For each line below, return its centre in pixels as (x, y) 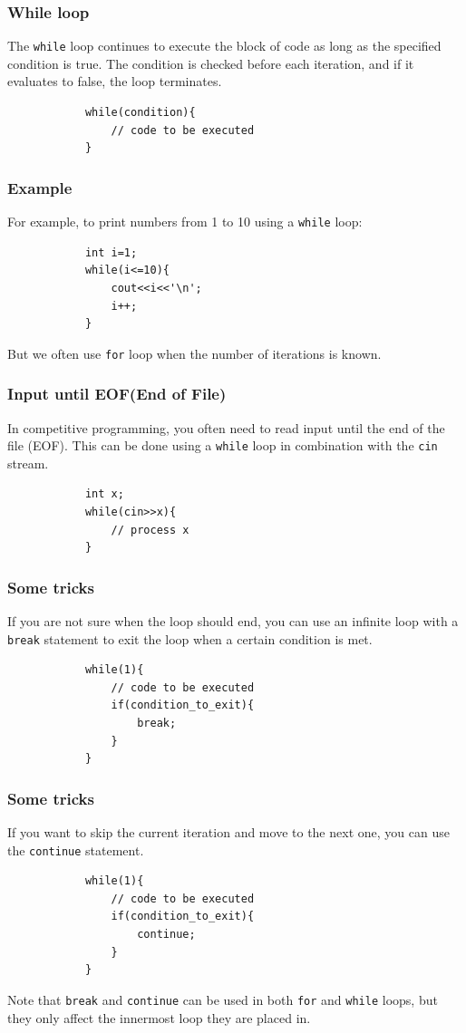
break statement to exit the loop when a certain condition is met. (190, 638)
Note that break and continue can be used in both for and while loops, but (223, 999)
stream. (28, 463)
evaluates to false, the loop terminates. (115, 81)
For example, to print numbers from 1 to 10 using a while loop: (185, 222)
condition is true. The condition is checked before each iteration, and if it (211, 63)
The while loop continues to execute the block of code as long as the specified (224, 46)
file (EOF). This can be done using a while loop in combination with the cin (223, 445)
